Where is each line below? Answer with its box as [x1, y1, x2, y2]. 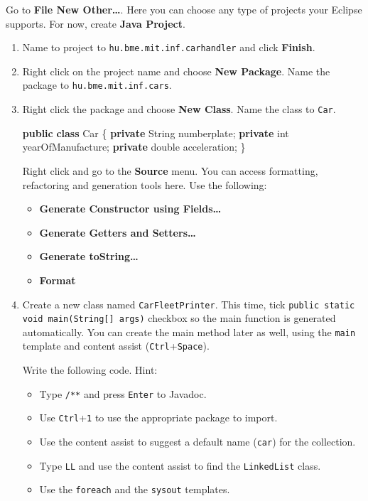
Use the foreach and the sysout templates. [39, 482, 230, 497]
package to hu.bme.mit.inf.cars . [22, 77, 172, 92]
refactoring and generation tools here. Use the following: [22, 177, 267, 192]
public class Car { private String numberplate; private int [22, 125, 289, 140]
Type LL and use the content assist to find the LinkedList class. [39, 458, 321, 473]
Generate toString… [39, 249, 139, 264]
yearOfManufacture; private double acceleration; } [22, 139, 246, 154]
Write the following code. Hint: [22, 362, 158, 377]
